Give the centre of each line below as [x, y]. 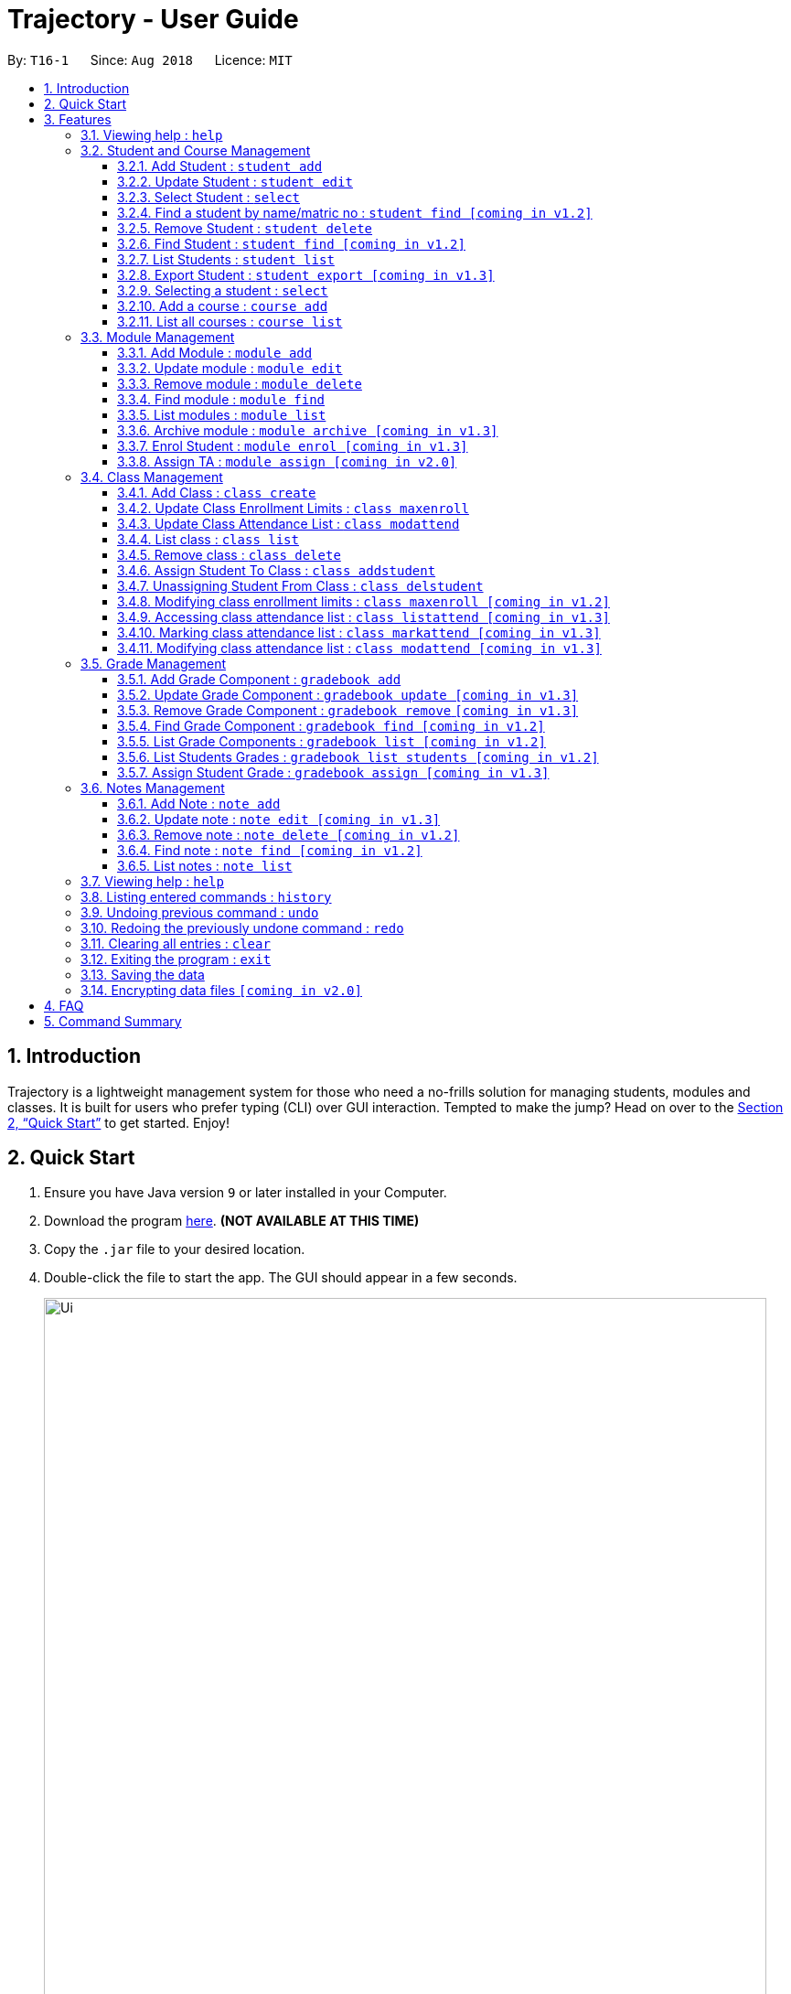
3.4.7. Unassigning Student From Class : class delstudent [300, 585]
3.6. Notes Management [153, 788]
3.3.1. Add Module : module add [215, 352]
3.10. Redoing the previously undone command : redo [242, 927]
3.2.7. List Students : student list [226, 259]
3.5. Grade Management [153, 663]
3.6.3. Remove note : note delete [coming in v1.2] [289, 834]
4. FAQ [64, 1005]
